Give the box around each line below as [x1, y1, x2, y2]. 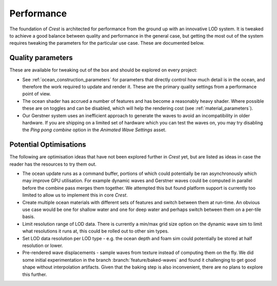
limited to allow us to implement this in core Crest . [22, 192, 128, 198]
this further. [22, 271, 47, 277]
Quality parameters [9, 53, 73, 62]
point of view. [22, 91, 51, 97]
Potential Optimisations [9, 140, 87, 149]
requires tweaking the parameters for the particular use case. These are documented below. [9, 40, 205, 46]
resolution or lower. [22, 242, 64, 248]
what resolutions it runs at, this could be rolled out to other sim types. [22, 228, 169, 234]
